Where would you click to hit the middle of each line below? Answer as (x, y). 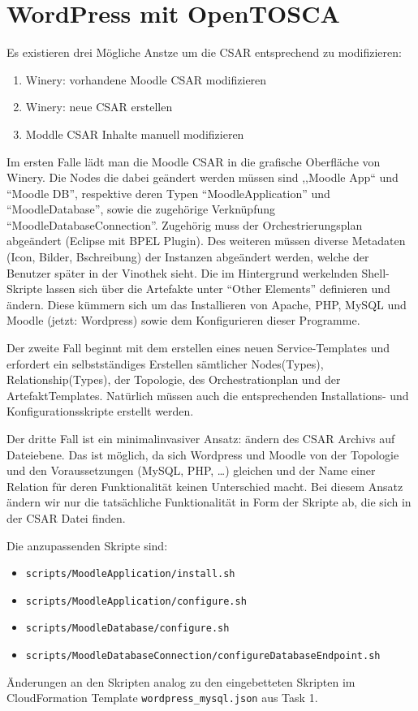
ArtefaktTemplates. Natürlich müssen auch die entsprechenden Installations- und (208, 395)
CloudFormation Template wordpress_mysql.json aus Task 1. (162, 698)
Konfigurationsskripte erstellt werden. (100, 411)
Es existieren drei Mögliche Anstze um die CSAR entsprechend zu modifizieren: (204, 52)
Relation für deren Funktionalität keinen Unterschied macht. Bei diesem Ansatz (205, 486)
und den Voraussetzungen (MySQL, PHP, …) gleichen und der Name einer (191, 470)
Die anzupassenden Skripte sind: (87, 545)
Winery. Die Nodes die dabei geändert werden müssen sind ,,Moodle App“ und (203, 177)
